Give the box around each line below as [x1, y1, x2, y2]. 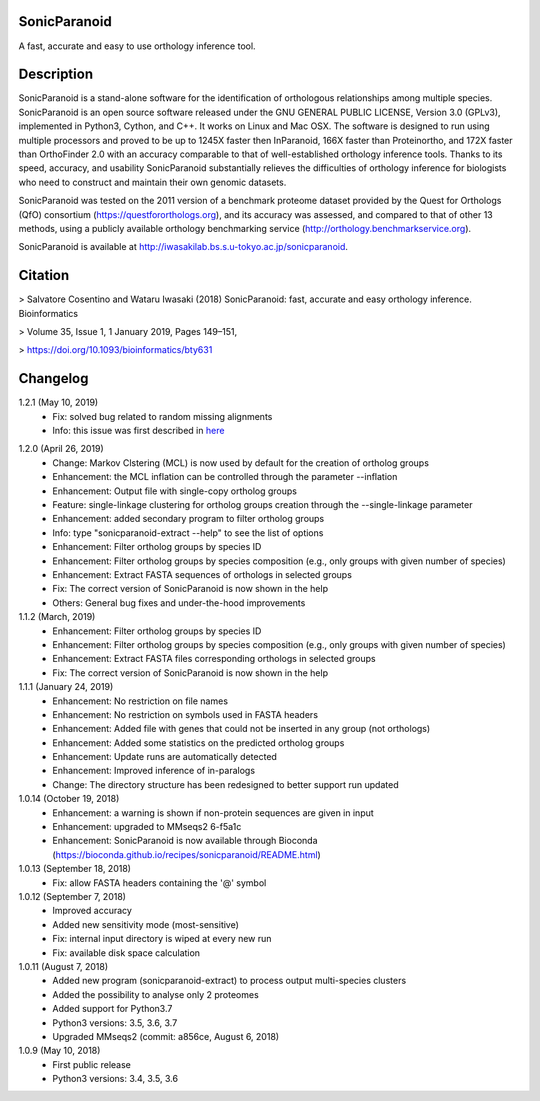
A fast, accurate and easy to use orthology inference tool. [18, 40, 256, 52]
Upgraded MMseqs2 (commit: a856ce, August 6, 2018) [52, 1030, 280, 1042]
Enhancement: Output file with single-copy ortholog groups [52, 485, 297, 497]
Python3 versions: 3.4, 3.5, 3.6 [52, 1073, 179, 1085]
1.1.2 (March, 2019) [18, 611, 96, 623]
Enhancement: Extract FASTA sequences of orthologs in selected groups [52, 569, 352, 580]
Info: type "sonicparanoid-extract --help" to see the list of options [52, 526, 324, 539]
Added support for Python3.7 [52, 1003, 173, 1015]
